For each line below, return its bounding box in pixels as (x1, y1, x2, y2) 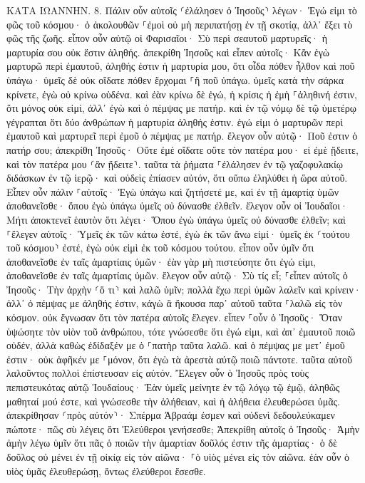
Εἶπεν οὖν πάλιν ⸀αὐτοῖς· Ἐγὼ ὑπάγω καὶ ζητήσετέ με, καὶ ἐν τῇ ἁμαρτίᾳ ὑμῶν (6, 184, 339, 199)
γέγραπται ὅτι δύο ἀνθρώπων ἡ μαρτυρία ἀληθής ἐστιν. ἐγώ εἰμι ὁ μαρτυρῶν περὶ (6, 114, 343, 129)
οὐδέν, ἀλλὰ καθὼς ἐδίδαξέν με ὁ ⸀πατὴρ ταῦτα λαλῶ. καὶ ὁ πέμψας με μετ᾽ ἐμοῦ (6, 338, 345, 353)
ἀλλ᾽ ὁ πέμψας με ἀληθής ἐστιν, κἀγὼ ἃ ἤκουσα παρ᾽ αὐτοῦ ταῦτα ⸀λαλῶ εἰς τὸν (6, 296, 343, 311)
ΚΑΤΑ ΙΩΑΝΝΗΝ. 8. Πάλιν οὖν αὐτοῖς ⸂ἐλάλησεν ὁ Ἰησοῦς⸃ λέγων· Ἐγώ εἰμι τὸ (6, 3, 357, 17)
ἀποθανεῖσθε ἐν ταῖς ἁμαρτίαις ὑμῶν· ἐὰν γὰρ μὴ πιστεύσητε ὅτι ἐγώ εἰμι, (6, 254, 316, 269)
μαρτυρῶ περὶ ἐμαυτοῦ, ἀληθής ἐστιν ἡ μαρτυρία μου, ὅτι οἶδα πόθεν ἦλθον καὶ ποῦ (6, 58, 355, 73)
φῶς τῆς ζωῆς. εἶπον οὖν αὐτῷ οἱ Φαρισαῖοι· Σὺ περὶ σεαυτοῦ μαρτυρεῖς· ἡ (6, 31, 327, 46)
